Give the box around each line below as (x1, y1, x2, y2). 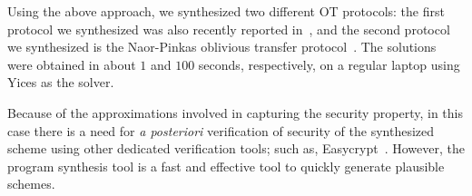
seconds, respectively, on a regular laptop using (198, 54, 460, 73)
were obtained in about (7, 54, 136, 73)
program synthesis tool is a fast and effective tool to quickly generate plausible (7, 156, 445, 175)
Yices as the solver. (7, 73, 114, 92)
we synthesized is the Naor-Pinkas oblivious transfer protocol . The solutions (7, 37, 437, 56)
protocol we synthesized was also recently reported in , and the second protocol (7, 19, 450, 38)
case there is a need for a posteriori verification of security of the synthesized (7, 121, 435, 140)
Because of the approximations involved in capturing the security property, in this (7, 103, 464, 122)
